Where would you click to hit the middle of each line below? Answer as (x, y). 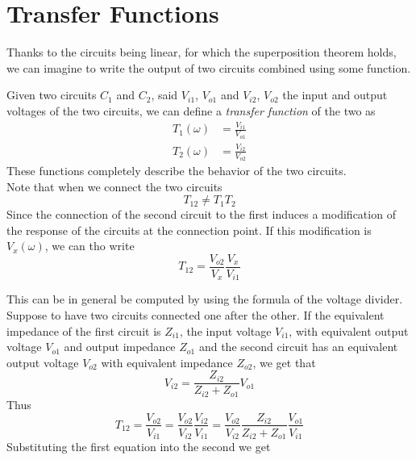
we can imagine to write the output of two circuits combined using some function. (209, 67)
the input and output (335, 95)
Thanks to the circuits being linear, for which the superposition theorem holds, (202, 52)
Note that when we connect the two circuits (114, 186)
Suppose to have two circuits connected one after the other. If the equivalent (196, 315)
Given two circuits (52, 95)
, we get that (284, 362)
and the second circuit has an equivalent (298, 347)
